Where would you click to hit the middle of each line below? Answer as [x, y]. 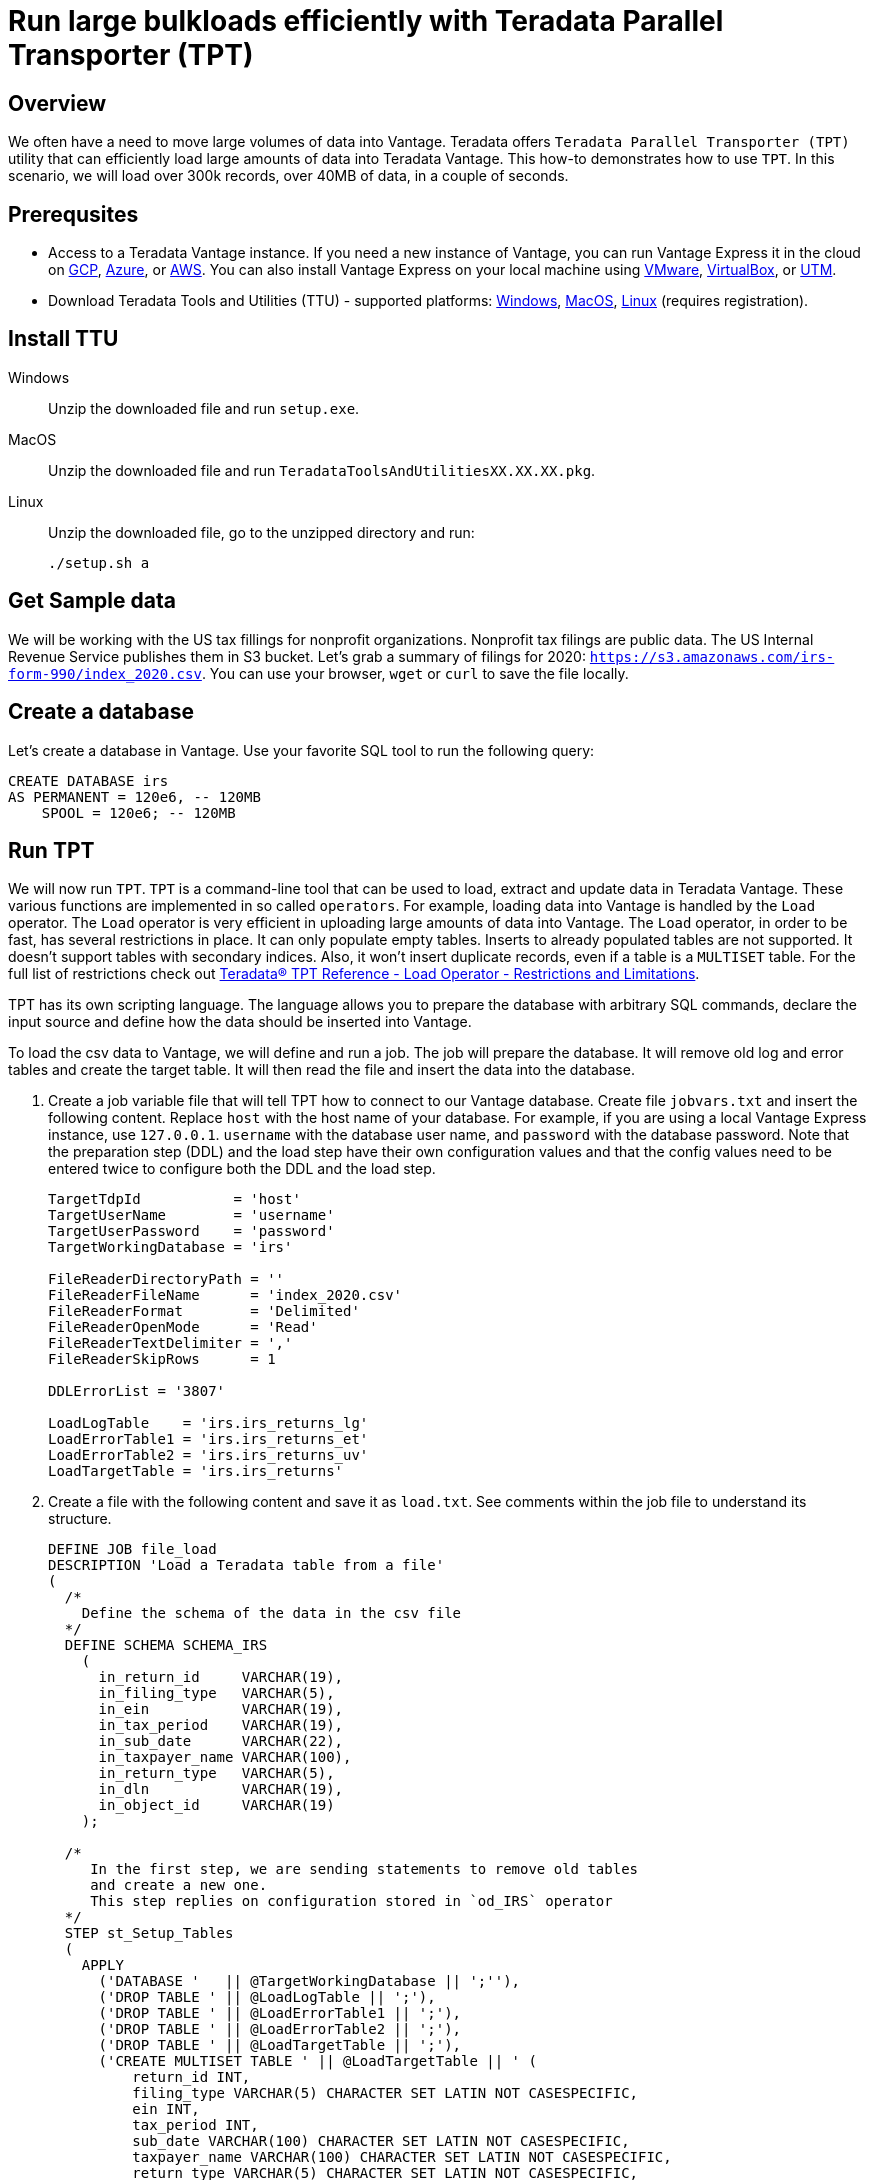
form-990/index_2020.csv [105, 673]
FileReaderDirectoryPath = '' [166, 1279]
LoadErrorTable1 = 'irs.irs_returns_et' [208, 1439]
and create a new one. [179, 1885]
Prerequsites [73, 214]
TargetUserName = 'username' [191, 1215]
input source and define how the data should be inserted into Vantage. [240, 1022]
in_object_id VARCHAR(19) [216, 1805]
